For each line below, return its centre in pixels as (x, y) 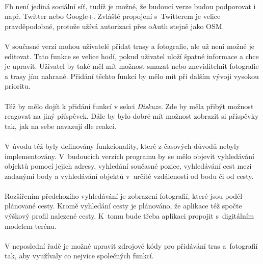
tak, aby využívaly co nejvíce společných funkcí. (79, 256)
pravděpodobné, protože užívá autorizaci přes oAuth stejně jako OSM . (114, 26)
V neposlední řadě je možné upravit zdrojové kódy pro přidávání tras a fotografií (131, 245)
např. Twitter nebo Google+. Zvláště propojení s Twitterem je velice (113, 16)
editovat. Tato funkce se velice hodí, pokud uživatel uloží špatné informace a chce (132, 56)
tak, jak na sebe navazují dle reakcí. (61, 126)
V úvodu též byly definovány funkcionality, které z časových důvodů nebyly (122, 146)
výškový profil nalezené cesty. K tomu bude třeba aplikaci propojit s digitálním (129, 216)
